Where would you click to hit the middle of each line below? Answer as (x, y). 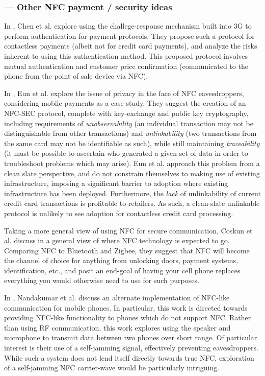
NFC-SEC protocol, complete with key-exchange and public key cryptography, (126, 113)
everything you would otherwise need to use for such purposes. (102, 280)
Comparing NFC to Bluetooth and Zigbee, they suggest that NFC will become (127, 250)
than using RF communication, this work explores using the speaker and (117, 327)
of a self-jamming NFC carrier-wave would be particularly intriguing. (112, 368)
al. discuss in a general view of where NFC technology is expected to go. (117, 240)
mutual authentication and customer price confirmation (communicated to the (126, 66)
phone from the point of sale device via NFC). (76, 76)
